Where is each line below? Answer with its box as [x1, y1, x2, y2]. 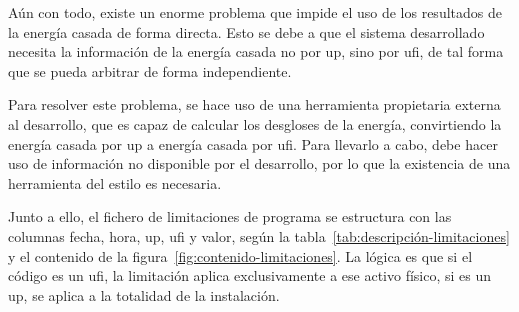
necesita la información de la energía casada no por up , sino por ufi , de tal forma [8, 41, 504, 62]
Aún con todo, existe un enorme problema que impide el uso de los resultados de [8, 2, 502, 22]
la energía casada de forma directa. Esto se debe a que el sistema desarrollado [8, 21, 485, 42]
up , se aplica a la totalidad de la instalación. [8, 284, 280, 305]
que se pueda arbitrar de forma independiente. [8, 60, 292, 81]
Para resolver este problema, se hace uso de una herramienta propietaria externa [8, 94, 501, 115]
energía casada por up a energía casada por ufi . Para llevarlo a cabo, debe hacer [8, 133, 498, 154]
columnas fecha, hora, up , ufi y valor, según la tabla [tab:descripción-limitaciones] [8, 225, 510, 246]
